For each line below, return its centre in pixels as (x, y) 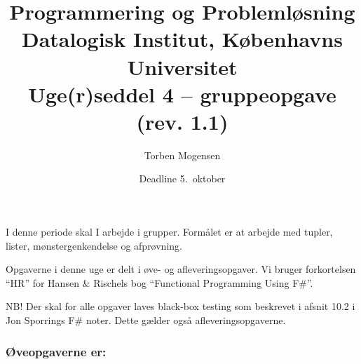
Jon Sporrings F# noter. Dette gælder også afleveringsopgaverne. (146, 320)
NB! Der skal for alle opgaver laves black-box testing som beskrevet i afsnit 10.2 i (180, 306)
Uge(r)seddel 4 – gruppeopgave (182, 94)
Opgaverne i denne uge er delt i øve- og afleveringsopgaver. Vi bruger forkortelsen (181, 269)
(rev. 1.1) (182, 121)
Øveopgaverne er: (56, 351)
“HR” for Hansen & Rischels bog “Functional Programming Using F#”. (159, 282)
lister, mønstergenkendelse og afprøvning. (94, 245)
